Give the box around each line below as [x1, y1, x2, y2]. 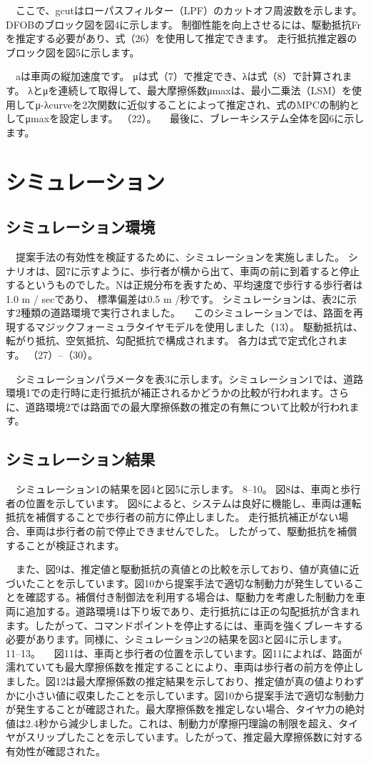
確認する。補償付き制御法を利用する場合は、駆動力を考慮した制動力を [25, 589, 355, 604]
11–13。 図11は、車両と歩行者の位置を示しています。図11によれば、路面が [6, 645, 362, 660]
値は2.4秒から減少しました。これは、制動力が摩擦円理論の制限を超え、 [6, 715, 338, 730]
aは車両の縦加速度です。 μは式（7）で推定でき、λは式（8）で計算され [15, 69, 342, 84]
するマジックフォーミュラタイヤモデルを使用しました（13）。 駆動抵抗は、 [15, 319, 363, 334]
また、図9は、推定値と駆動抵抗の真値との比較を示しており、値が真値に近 [15, 562, 360, 577]
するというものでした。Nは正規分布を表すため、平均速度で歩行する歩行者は [6, 277, 363, 292]
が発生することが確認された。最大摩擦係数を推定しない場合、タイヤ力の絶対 [6, 702, 365, 717]
